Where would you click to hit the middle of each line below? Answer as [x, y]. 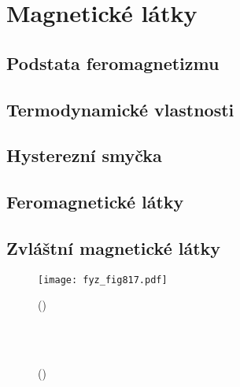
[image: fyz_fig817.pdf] [103, 280]
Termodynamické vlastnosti [120, 109]
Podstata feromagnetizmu [113, 63]
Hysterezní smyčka [84, 155]
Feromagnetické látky [95, 202]
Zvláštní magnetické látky [114, 247]
